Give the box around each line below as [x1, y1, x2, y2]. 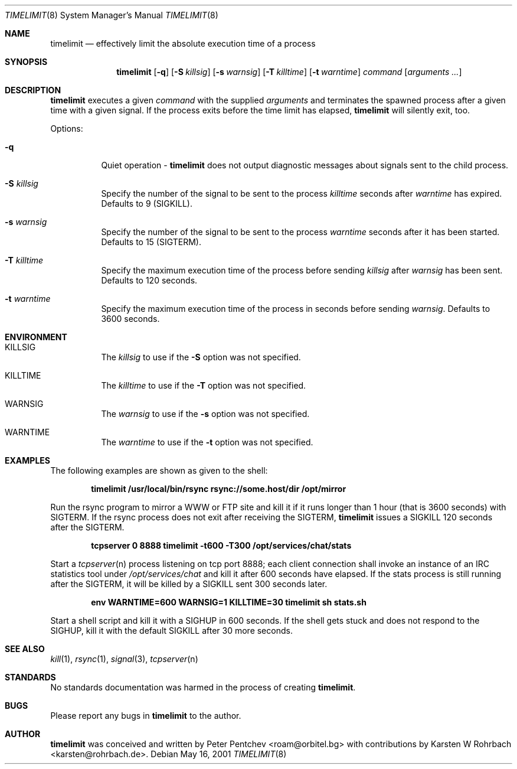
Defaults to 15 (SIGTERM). [101, 237, 201, 247]
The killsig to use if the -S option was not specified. [101, 352, 301, 362]
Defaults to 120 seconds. [101, 275, 198, 285]
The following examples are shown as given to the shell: [50, 465, 268, 475]
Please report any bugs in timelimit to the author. [50, 711, 241, 721]
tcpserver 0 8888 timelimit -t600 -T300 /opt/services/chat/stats [91, 540, 352, 550]
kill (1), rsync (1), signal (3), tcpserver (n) [50, 654, 198, 664]
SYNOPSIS [5, 57, 48, 67]
